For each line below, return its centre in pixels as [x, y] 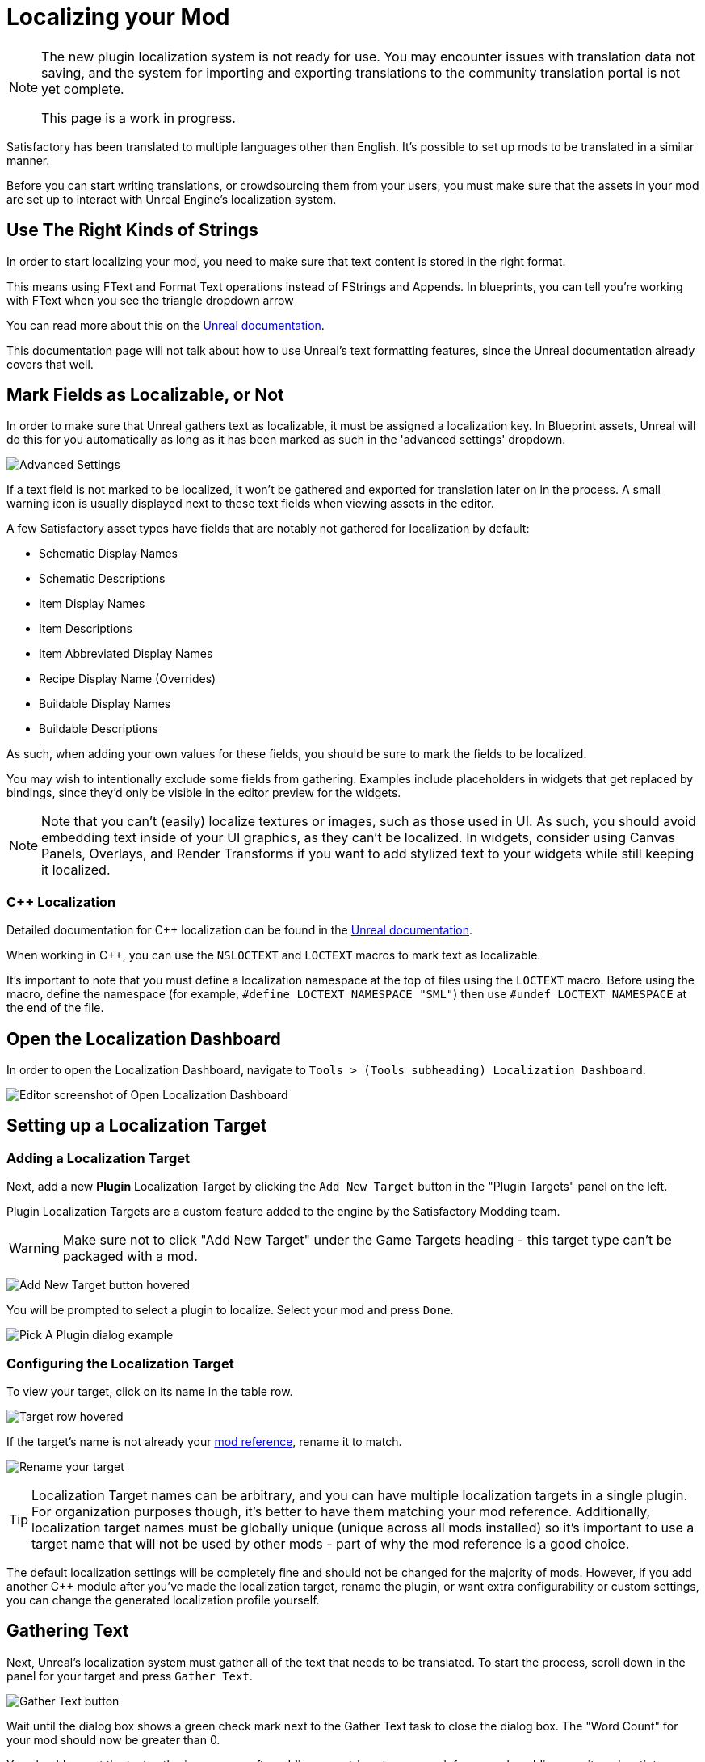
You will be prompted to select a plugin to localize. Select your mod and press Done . [230, 1310]
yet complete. [83, 89]
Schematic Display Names [108, 554]
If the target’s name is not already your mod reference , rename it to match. [204, 1442]
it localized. [76, 870]
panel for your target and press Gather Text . [130, 1676]
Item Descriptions [86, 629]
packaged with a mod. [130, 1256]
